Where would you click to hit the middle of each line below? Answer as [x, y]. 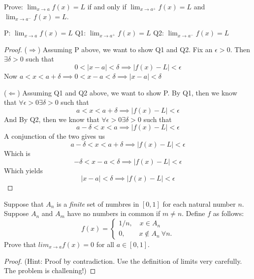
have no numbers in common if [114, 213]
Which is [17, 153]
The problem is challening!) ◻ [50, 270]
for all [105, 244]
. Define [193, 213]
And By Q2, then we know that [52, 119]
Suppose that [24, 203]
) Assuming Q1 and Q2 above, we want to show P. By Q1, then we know [127, 92]
